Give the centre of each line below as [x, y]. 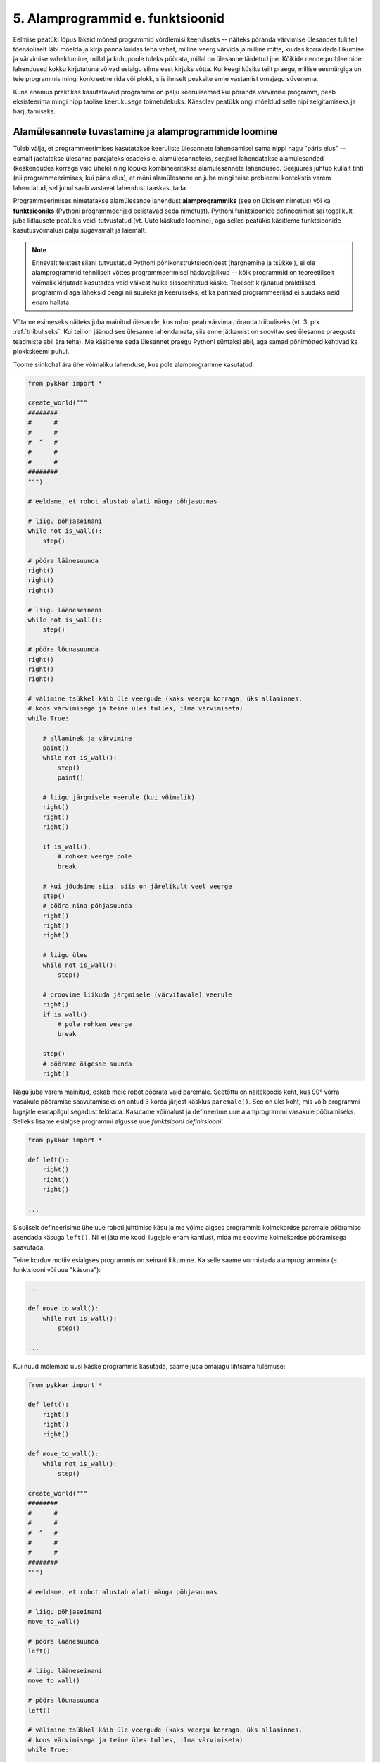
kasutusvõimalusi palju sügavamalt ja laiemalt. [80, 230]
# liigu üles [65, 955]
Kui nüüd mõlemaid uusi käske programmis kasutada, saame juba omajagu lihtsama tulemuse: [149, 1366]
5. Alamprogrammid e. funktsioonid [119, 18]
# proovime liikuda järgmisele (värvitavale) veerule [137, 994]
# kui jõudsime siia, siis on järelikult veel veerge [137, 886]
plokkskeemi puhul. [41, 352]
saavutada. [29, 1247]
